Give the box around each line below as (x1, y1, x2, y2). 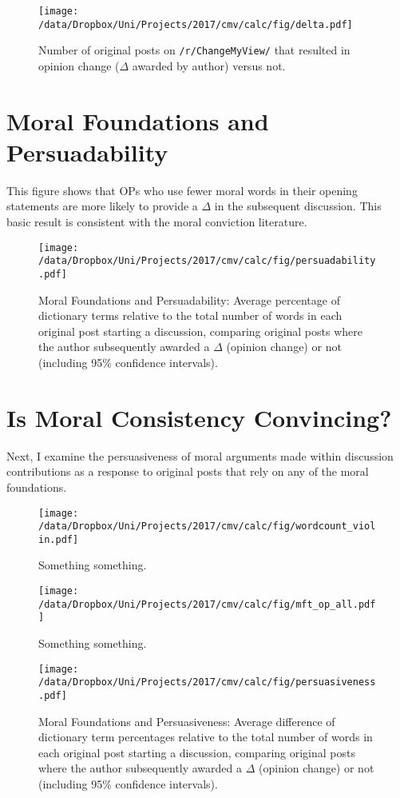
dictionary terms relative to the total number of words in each (38, 307, 343, 324)
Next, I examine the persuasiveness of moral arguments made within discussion (6, 447, 394, 464)
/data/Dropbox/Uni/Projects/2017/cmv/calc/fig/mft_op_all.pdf (38, 598, 376, 610)
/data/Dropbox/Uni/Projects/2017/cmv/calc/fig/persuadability (38, 255, 376, 267)
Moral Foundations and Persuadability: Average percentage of (38, 291, 340, 308)
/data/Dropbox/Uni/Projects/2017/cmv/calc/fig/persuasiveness (38, 676, 376, 688)
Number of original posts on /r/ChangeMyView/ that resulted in (38, 42, 350, 58)
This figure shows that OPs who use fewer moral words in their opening (6, 182, 358, 198)
